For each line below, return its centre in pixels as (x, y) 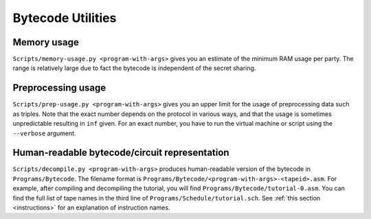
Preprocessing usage (59, 88)
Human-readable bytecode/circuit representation (121, 153)
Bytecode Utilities (65, 18)
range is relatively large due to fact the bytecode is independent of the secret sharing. (134, 68)
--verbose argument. (44, 133)
